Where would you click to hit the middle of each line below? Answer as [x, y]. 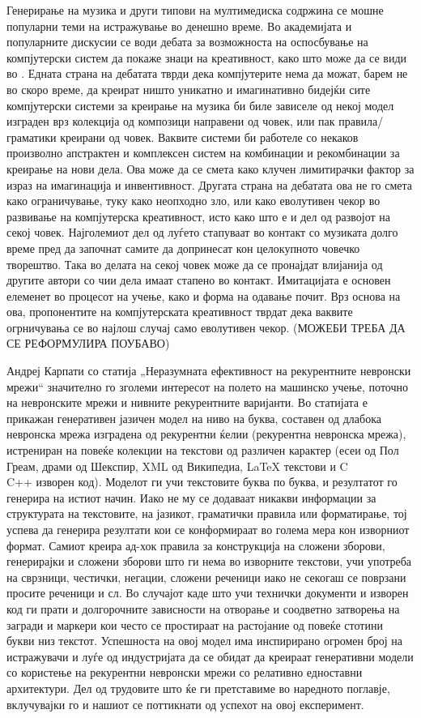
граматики [32, 137]
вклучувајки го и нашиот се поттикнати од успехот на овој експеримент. [185, 704]
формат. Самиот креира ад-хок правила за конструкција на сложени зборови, [196, 545]
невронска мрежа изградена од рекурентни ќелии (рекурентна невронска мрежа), [206, 434]
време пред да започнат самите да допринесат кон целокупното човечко [183, 248]
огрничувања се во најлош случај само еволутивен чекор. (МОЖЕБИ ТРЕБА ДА [206, 327]
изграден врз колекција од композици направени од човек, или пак [171, 121]
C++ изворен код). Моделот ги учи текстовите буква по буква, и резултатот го [202, 482]
